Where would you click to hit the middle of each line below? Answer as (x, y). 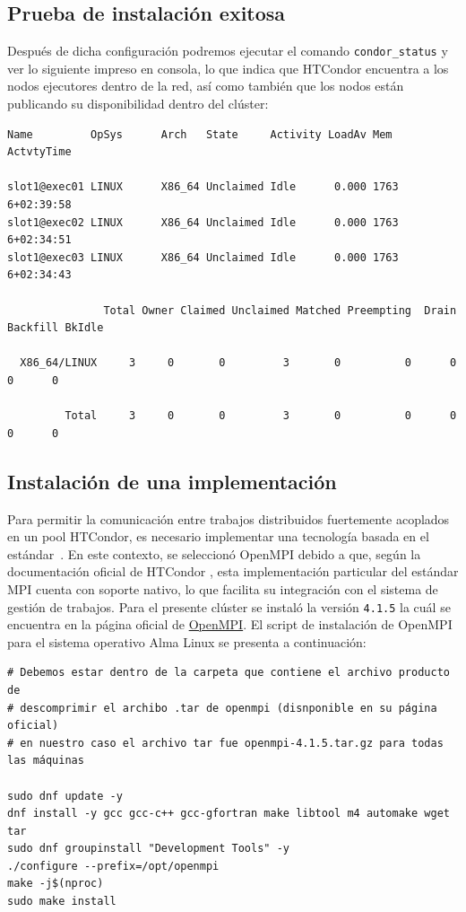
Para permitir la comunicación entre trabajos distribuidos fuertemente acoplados (229, 518)
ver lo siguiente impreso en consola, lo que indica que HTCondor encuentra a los (228, 68)
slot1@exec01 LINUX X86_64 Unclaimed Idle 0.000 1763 (203, 187)
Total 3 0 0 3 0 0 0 (261, 416)
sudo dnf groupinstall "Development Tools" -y (148, 849)
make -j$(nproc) (56, 884)
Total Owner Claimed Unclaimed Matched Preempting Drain (280, 310)
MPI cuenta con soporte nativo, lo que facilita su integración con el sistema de (223, 588)
